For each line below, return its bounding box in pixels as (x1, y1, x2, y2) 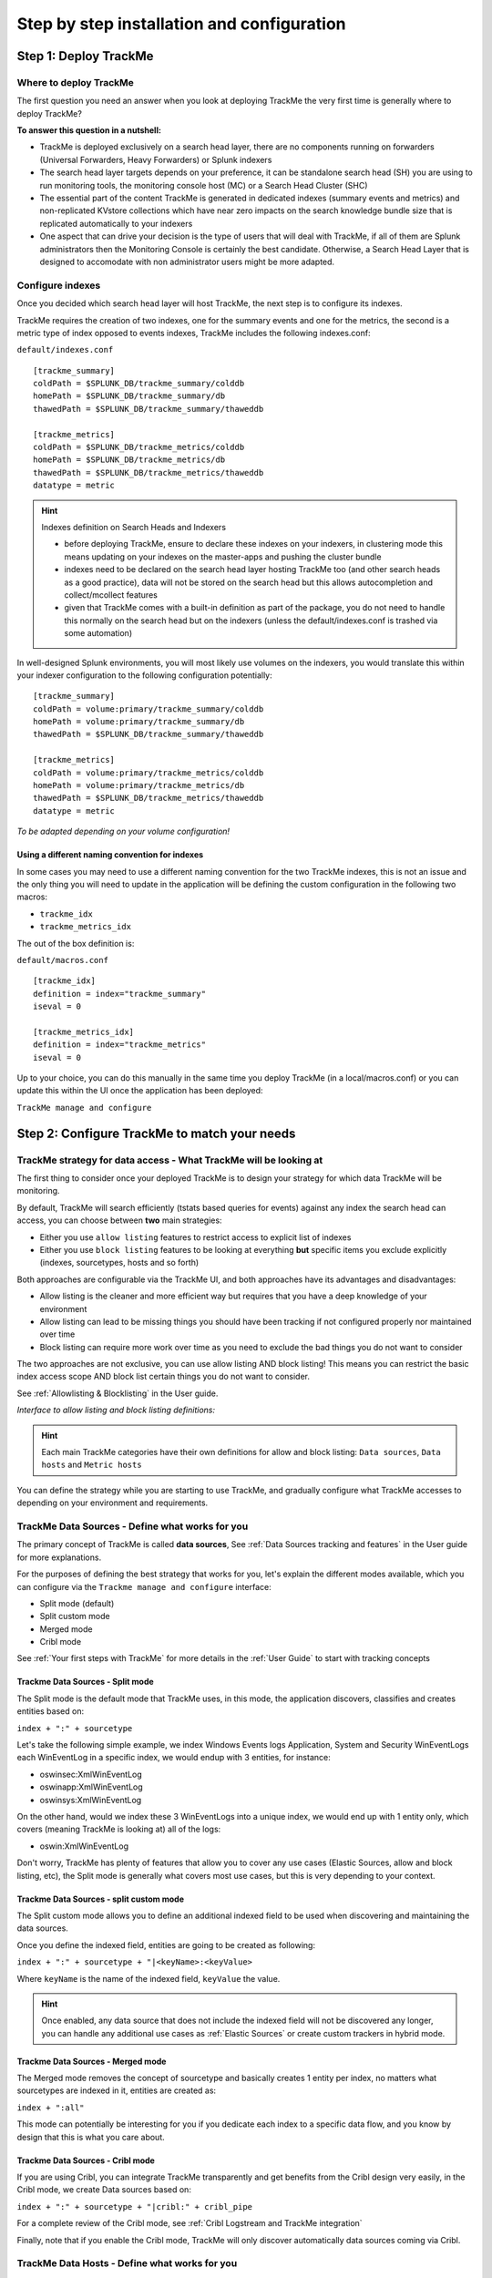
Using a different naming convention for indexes (16, 849, 204, 860)
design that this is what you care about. (16, 2131, 166, 2142)
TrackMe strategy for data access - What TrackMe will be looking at (16, 1154, 323, 1166)
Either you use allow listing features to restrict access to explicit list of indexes (39, 1231, 352, 1243)
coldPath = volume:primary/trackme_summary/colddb (33, 703, 264, 714)
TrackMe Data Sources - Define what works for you (16, 1520, 249, 1533)
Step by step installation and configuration (16, 14, 346, 34)
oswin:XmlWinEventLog (39, 1841, 129, 1852)
